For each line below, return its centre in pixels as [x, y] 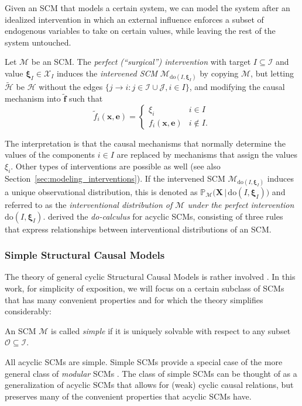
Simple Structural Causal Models [85, 255]
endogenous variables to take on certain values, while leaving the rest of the [140, 31]
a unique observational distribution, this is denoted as [101, 191]
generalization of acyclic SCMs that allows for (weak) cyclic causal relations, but [149, 385]
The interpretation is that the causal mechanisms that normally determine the [145, 143]
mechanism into [33, 98]
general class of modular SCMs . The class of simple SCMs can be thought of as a [151, 373]
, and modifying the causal [237, 87]
